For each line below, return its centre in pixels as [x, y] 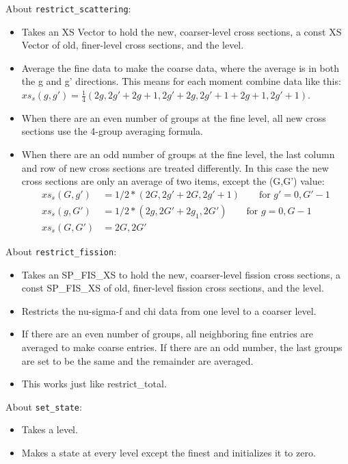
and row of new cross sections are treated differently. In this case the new [175, 167]
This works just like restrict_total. [94, 384]
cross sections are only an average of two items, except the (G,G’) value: [173, 181]
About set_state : [44, 406]
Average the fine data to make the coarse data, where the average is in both [180, 67]
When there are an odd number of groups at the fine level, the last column [178, 154]
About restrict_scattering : [68, 8]
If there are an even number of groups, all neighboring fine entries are [168, 334]
